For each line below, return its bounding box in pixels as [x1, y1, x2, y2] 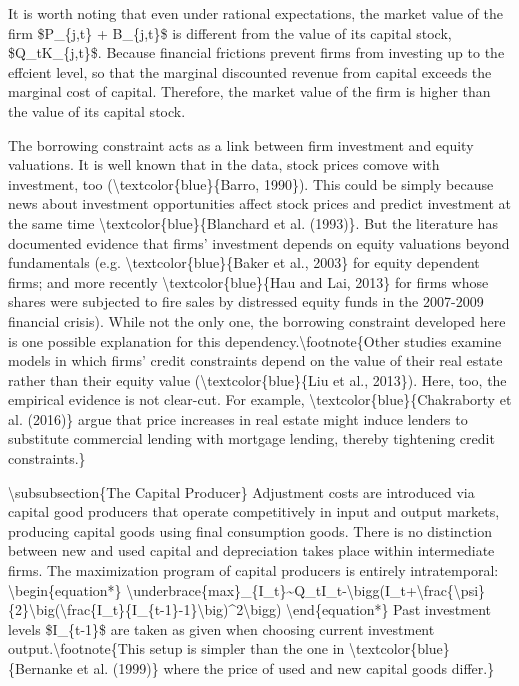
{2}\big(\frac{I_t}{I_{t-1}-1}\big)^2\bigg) [8, 599, 282, 620]
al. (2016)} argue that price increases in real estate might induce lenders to [8, 408, 468, 429]
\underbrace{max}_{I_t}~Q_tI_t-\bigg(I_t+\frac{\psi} [126, 579, 486, 600]
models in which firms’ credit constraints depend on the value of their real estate [8, 350, 503, 371]
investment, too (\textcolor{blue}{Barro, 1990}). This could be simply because [8, 173, 494, 194]
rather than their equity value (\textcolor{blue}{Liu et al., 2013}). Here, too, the [8, 369, 507, 390]
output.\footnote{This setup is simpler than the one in [8, 638, 345, 659]
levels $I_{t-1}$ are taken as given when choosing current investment [8, 618, 435, 639]
